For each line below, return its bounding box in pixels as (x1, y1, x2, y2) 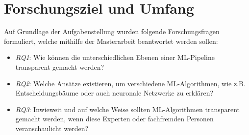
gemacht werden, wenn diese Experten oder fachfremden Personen (15, 114, 214, 124)
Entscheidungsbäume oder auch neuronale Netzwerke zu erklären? (15, 88, 214, 98)
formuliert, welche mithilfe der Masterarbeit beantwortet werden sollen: (4, 36, 218, 46)
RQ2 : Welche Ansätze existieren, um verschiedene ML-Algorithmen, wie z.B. (15, 78, 246, 88)
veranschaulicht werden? (15, 123, 89, 133)
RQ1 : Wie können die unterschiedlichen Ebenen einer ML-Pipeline (15, 52, 215, 62)
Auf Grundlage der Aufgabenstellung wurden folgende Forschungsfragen (4, 26, 220, 37)
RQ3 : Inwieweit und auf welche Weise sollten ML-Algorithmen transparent (15, 104, 240, 114)
